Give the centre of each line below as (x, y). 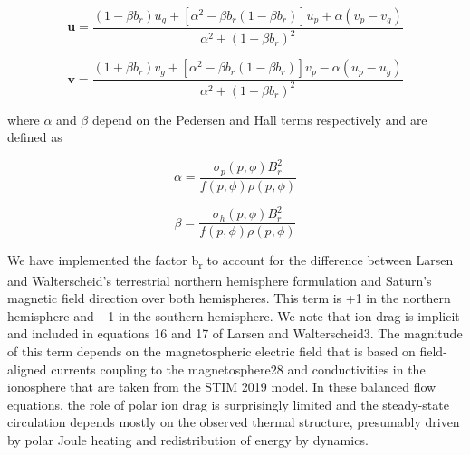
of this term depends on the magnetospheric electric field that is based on (211, 351)
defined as (35, 137)
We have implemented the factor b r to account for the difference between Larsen (230, 261)
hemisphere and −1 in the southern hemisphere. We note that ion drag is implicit (234, 315)
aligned (27, 369)
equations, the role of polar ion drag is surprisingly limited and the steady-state (228, 404)
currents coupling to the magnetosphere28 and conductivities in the (238, 369)
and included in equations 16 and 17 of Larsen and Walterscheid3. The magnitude (235, 333)
